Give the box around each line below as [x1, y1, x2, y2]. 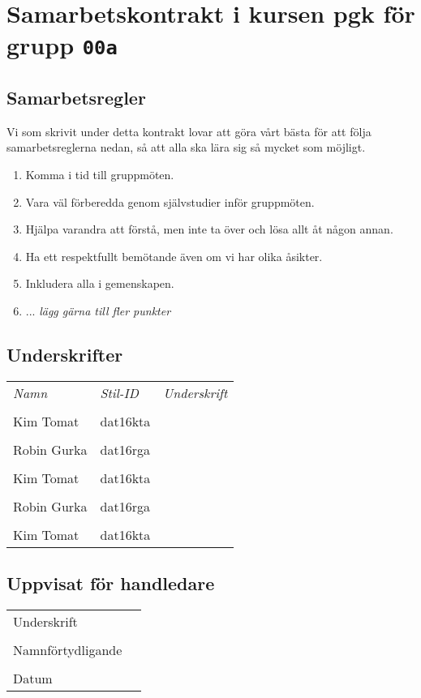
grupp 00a [6, 28, 118, 62]
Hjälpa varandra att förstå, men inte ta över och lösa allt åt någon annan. [25, 221, 393, 238]
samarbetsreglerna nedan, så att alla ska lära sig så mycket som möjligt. [6, 139, 366, 156]
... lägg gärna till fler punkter [25, 302, 171, 319]
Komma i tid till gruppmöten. [25, 166, 174, 183]
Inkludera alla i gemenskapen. [25, 275, 174, 292]
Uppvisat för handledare [6, 571, 215, 596]
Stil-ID [100, 383, 139, 402]
